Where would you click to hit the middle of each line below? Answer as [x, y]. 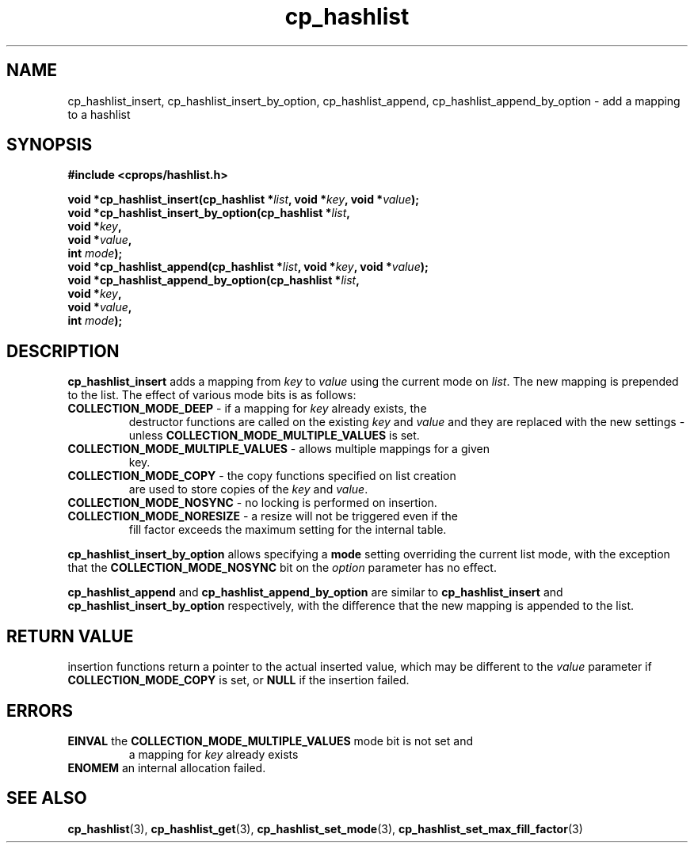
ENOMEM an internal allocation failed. [167, 767]
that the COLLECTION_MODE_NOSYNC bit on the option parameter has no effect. [282, 568]
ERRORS [40, 710]
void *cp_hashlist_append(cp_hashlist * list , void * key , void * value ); [248, 267]
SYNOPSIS [50, 145]
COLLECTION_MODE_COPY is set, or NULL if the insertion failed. [238, 680]
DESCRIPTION [63, 351]
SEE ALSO [47, 798]
